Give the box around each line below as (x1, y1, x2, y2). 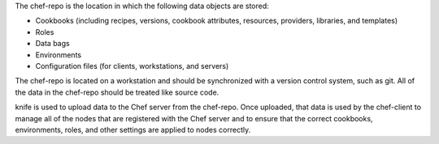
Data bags (35, 39, 70, 49)
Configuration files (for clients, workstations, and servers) (35, 61, 229, 70)
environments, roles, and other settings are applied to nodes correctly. (15, 125, 251, 134)
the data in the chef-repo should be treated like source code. (15, 87, 219, 97)
